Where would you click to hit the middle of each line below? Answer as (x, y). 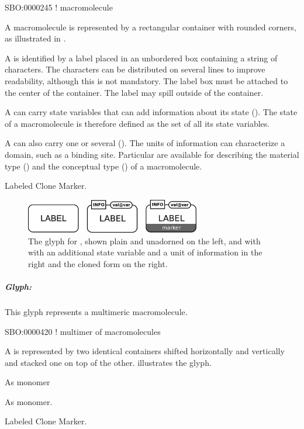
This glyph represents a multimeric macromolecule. (96, 311)
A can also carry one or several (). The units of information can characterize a (145, 143)
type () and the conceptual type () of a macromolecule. (103, 166)
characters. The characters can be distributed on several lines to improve (135, 69)
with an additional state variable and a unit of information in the (145, 252)
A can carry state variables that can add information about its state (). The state (151, 112)
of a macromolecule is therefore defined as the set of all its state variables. (137, 123)
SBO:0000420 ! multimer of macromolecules (83, 331)
